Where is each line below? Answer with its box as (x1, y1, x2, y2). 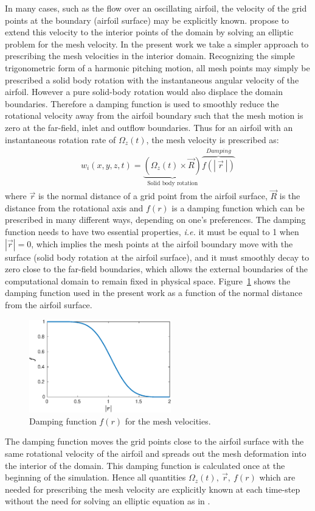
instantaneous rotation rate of (5, 133, 116, 146)
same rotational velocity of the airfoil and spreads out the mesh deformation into (5, 446, 306, 459)
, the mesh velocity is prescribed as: (146, 133, 279, 146)
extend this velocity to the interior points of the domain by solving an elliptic (5, 26, 294, 38)
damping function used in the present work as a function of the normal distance (5, 286, 302, 299)
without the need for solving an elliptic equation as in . (5, 495, 210, 507)
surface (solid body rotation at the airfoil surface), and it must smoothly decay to (5, 250, 310, 263)
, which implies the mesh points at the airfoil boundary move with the (31, 237, 293, 250)
